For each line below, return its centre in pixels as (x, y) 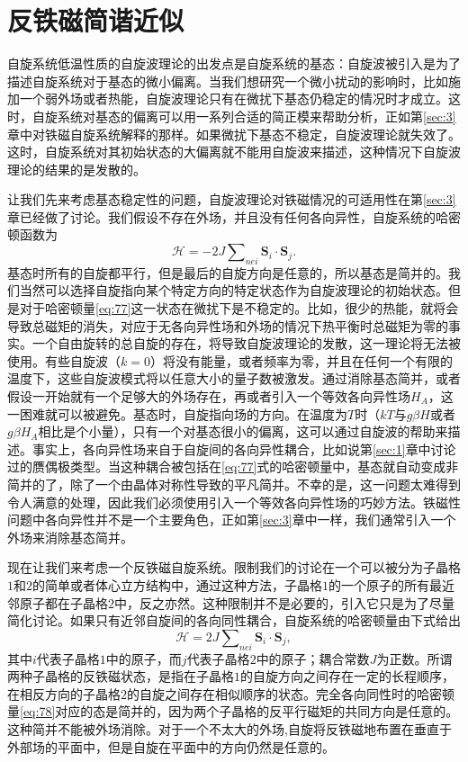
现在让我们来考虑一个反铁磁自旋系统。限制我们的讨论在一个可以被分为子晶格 (234, 567)
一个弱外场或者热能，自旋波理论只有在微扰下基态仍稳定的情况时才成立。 (234, 99)
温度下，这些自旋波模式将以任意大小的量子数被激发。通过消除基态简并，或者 (234, 378)
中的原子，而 (144, 658)
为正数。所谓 (414, 658)
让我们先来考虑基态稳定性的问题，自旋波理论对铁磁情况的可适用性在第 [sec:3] (232, 199)
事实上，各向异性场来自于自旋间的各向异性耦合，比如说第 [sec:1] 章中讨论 (244, 448)
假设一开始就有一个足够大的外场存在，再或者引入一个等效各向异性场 (209, 396)
